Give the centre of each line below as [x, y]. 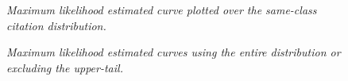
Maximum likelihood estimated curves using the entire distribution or [174, 52]
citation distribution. [56, 25]
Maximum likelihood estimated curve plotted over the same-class [162, 10]
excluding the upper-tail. [65, 67]
